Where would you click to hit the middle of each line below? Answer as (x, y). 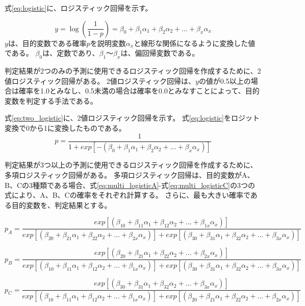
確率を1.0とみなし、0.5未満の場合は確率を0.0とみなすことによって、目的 (139, 91)
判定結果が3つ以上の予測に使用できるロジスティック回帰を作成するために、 (131, 165)
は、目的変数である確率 (47, 43)
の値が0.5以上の (225, 80)
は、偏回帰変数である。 (160, 53)
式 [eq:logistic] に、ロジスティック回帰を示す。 (79, 8)
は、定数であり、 (71, 53)
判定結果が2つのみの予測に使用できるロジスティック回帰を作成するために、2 (133, 70)
